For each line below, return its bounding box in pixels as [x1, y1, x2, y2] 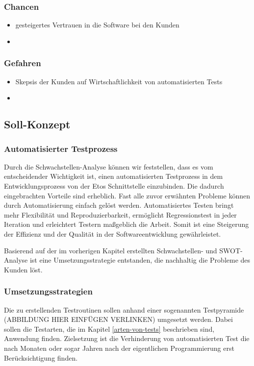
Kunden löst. [4, 264, 43, 274]
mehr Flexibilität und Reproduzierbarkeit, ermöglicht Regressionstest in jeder [4, 209, 237, 220]
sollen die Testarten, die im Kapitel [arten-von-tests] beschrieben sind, [4, 323, 215, 334]
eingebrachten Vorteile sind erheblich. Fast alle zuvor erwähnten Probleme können [4, 190, 251, 200]
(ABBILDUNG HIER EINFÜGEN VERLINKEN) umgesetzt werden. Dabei [4, 314, 233, 324]
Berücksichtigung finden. [4, 352, 78, 363]
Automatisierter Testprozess [4, 142, 118, 154]
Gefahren [4, 57, 41, 69]
